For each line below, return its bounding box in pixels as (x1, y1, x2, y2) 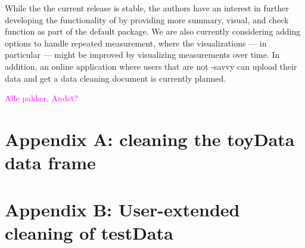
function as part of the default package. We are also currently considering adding (5, 25, 301, 38)
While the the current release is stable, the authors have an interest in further (5, 2, 290, 14)
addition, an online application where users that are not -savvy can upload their (5, 60, 297, 72)
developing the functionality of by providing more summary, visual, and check (5, 13, 289, 26)
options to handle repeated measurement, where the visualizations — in (5, 36, 267, 49)
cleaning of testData (5, 220, 173, 244)
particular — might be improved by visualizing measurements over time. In (5, 48, 280, 61)
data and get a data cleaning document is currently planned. (5, 72, 226, 84)
